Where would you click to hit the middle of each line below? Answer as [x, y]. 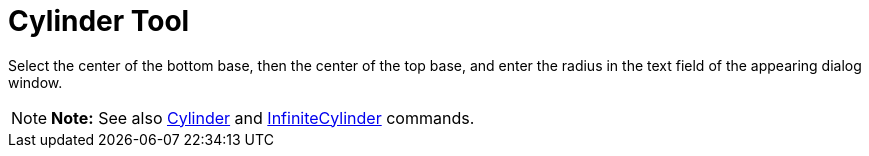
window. [35, 82]
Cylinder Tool [99, 21]
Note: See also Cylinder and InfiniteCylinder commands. [263, 117]
